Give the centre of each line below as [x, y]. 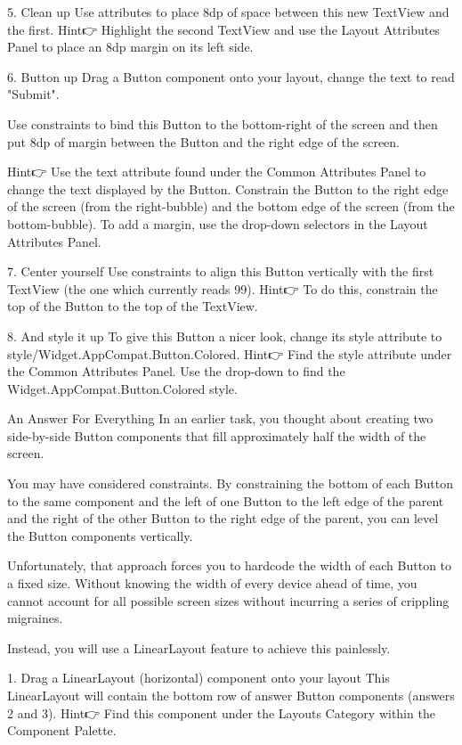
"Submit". [33, 94]
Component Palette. [62, 730]
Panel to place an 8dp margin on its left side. [130, 47]
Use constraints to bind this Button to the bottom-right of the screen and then [223, 123]
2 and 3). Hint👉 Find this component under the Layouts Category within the [221, 712]
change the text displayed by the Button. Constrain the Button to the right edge [228, 188]
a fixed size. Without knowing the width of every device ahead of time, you [212, 583]
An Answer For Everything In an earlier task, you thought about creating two [220, 418]
